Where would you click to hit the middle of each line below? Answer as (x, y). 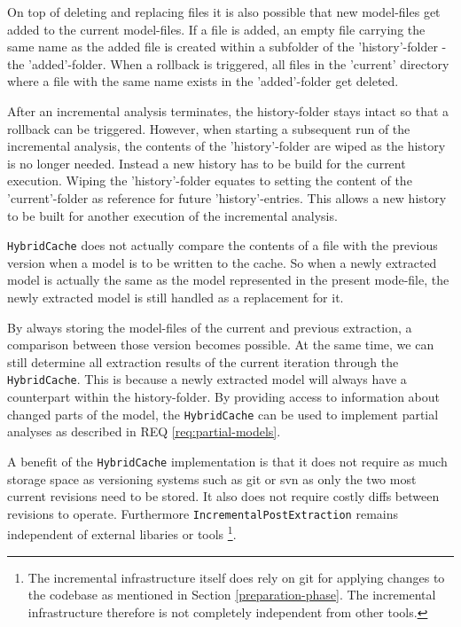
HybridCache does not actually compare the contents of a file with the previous (223, 245)
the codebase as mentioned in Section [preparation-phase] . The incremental (232, 595)
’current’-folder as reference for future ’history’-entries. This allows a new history (227, 197)
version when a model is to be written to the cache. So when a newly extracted (222, 262)
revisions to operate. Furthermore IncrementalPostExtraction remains (203, 513)
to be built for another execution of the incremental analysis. (172, 215)
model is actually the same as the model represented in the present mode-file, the (228, 280)
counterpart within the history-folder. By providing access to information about (223, 396)
